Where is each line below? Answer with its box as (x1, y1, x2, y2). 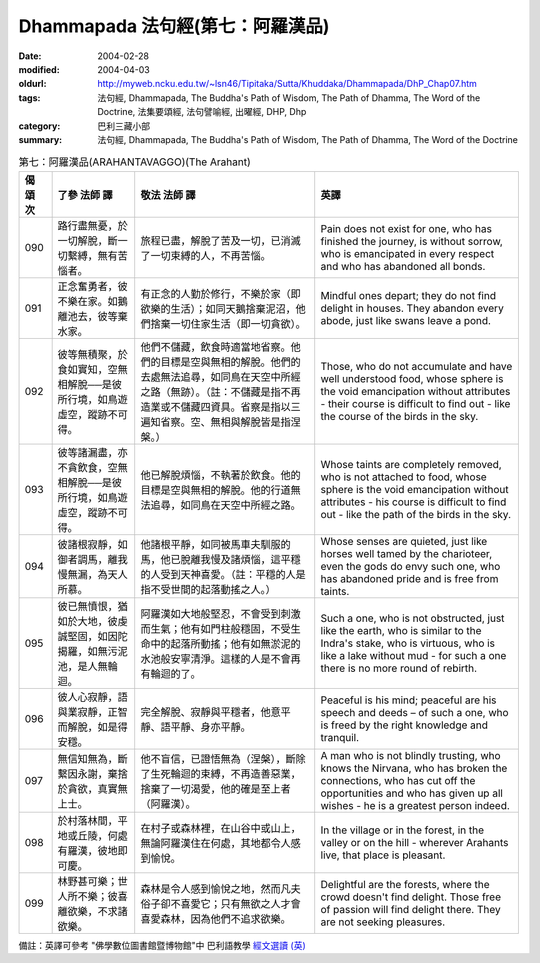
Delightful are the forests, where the (320, 877, 490, 891)
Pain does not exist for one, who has (320, 221, 492, 235)
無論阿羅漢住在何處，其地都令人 (140, 836, 292, 850)
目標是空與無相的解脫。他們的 (160, 355, 302, 369)
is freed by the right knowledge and (320, 718, 489, 732)
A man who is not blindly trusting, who (320, 748, 501, 762)
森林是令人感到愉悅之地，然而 (140, 881, 282, 895)
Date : (18, 50, 42, 62)
